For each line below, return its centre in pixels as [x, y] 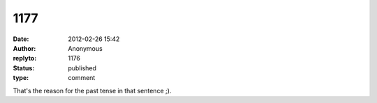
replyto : [25, 58]
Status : [24, 68]
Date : [21, 39]
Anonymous [85, 48]
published [82, 68]
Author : [24, 48]
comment [82, 78]
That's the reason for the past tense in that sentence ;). [92, 90]
